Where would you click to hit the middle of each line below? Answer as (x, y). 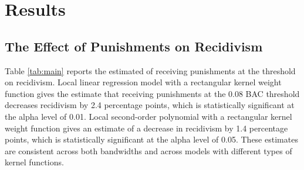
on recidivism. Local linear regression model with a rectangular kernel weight (143, 82)
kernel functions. (34, 162)
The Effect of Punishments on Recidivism (134, 46)
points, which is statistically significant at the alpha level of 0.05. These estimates (151, 139)
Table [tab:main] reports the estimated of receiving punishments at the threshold (150, 70)
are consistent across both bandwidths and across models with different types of (148, 150)
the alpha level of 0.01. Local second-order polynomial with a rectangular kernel (148, 116)
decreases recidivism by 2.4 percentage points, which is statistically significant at (150, 105)
